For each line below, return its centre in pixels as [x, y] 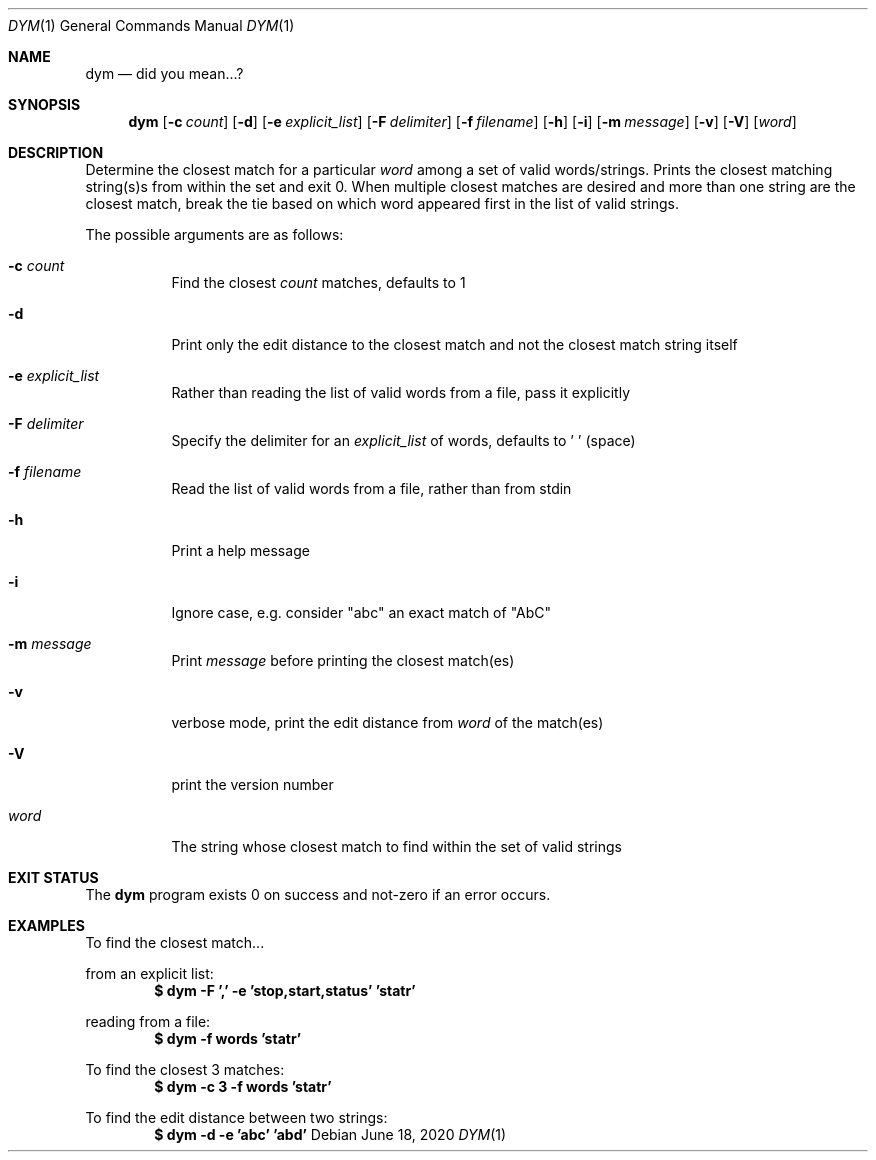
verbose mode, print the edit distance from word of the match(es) [387, 722]
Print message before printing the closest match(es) [343, 660]
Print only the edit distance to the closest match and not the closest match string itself [454, 344]
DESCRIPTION [56, 152]
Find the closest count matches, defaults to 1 [318, 282]
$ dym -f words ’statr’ [228, 1038]
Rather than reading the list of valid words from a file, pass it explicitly [400, 392]
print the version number [252, 784]
